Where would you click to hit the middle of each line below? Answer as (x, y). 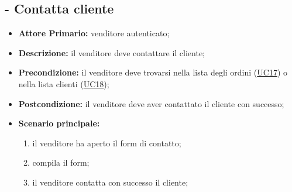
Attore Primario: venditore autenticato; (94, 33)
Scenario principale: (59, 123)
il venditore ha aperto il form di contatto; (107, 143)
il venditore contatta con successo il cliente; (110, 182)
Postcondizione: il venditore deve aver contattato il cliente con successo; (151, 103)
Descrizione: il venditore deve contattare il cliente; (112, 52)
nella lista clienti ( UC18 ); (64, 83)
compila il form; (61, 162)
